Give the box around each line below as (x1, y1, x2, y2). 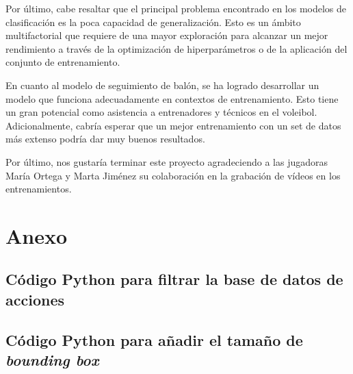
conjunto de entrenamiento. (5, 55, 120, 69)
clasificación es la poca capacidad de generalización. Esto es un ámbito (5, 14, 301, 29)
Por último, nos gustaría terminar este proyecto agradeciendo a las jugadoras (5, 154, 328, 169)
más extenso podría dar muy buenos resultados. (5, 132, 205, 146)
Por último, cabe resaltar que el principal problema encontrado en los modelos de (5, 1, 347, 15)
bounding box (5, 349, 99, 371)
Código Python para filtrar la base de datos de (5, 269, 343, 290)
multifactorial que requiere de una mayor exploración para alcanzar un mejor (5, 28, 328, 42)
